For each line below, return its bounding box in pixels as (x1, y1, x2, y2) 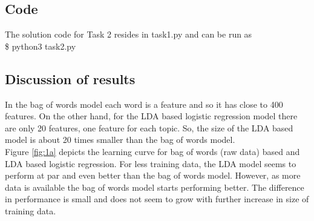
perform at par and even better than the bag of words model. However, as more (5, 169, 301, 182)
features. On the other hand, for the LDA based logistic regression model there (5, 110, 298, 122)
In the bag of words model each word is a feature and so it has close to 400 (5, 97, 283, 110)
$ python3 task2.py (5, 39, 76, 52)
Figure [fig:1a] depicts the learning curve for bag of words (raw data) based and (5, 145, 300, 157)
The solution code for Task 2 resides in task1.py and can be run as (5, 28, 252, 41)
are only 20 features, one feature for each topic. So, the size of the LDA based (5, 121, 293, 134)
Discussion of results (5, 69, 136, 88)
